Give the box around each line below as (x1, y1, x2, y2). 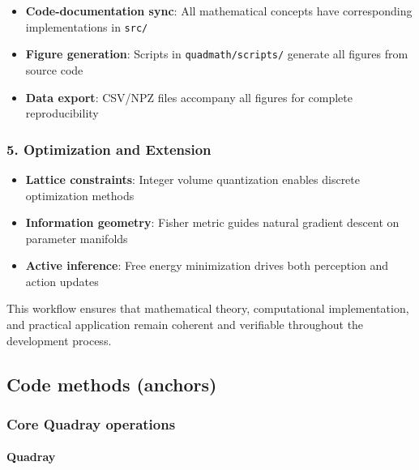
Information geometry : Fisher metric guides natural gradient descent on (25, 214, 400, 231)
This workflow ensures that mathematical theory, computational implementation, (6, 300, 409, 317)
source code (25, 61, 83, 78)
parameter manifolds (25, 229, 128, 246)
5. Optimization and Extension (6, 139, 212, 159)
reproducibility (25, 105, 99, 122)
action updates (25, 272, 99, 289)
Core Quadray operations (6, 413, 176, 434)
